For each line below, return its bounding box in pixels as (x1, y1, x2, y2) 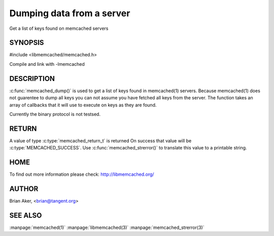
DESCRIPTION (9, 74, 55, 83)
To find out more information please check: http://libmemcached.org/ (9, 171, 154, 177)
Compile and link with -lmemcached (9, 61, 85, 67)
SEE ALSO (9, 211, 42, 220)
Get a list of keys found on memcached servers (9, 25, 109, 31)
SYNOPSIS (9, 38, 44, 47)
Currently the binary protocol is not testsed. (9, 111, 101, 117)
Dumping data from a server (9, 8, 130, 19)
